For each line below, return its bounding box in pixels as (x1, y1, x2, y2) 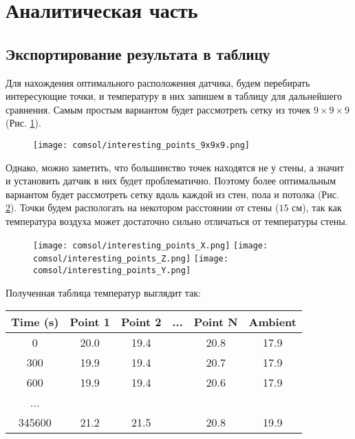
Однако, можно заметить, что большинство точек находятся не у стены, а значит (6, 160, 344, 174)
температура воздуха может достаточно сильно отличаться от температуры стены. (6, 213, 348, 228)
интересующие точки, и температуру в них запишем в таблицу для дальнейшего (6, 89, 343, 103)
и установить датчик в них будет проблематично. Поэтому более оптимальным (6, 173, 336, 188)
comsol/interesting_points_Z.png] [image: (33, 254, 228, 264)
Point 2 (120, 314, 162, 330)
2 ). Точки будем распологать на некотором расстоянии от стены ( (6, 200, 279, 215)
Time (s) (11, 314, 59, 330)
